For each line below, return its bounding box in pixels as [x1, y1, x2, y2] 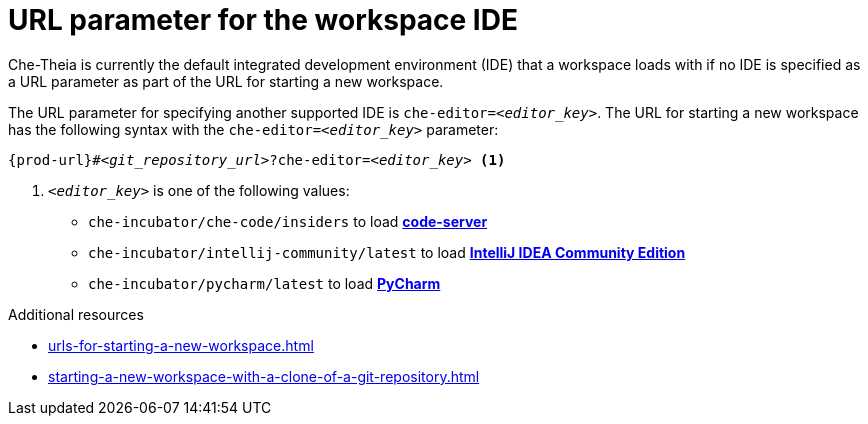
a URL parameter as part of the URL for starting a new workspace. [8, 72, 444, 90]
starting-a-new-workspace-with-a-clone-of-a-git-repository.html [48, 367, 480, 385]
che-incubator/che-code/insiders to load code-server [88, 212, 488, 230]
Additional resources [8, 305, 144, 323]
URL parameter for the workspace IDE [8, 3, 518, 37]
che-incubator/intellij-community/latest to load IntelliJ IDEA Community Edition [88, 243, 686, 261]
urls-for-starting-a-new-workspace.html [48, 336, 314, 354]
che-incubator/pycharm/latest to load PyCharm [88, 274, 441, 292]
